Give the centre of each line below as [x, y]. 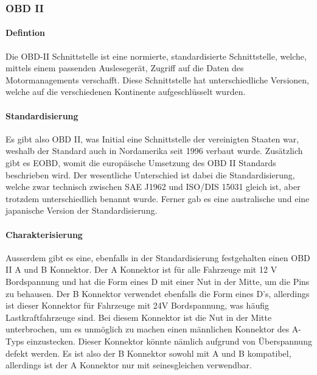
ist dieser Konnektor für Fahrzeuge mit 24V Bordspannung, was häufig [137, 305]
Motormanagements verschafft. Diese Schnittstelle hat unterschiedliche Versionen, [157, 79]
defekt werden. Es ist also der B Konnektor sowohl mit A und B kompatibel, [148, 353]
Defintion [25, 33]
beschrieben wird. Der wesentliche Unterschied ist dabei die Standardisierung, [150, 174]
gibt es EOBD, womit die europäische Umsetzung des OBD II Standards [141, 163]
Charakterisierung [44, 234]
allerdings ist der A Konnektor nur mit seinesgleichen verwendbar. [129, 365]
